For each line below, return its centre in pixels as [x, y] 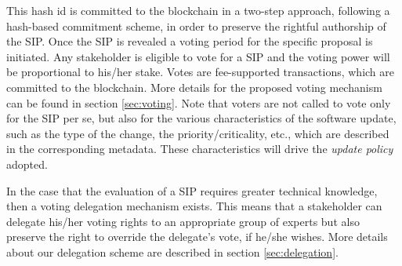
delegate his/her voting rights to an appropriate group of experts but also [183, 221]
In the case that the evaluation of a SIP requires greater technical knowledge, [192, 190]
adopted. [27, 164]
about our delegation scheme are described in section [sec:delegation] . [172, 251]
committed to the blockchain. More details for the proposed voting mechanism [194, 87]
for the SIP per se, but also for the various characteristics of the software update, [201, 118]
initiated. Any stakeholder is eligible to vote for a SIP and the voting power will [198, 56]
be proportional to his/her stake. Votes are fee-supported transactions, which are [201, 72]
